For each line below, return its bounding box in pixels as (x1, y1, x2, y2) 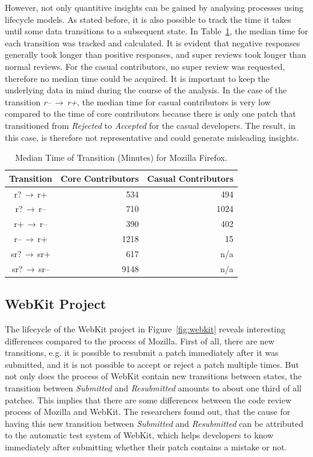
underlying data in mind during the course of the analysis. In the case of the (5, 84, 287, 96)
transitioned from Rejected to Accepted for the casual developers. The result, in (5, 119, 296, 131)
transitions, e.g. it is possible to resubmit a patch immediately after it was (5, 346, 279, 359)
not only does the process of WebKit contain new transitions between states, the (5, 370, 302, 382)
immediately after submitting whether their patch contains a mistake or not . (5, 441, 287, 453)
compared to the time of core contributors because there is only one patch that (5, 107, 296, 120)
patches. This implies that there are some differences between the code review (5, 393, 292, 406)
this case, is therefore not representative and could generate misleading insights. (5, 131, 299, 143)
